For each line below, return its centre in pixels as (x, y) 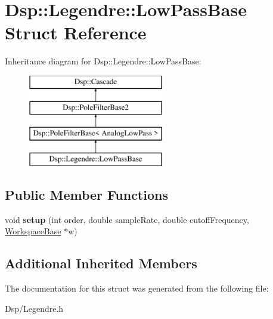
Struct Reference (76, 32)
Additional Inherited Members (101, 263)
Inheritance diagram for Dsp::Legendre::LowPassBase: (103, 61)
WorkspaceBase (33, 231)
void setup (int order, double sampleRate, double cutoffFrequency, (127, 219)
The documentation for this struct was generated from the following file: (137, 288)
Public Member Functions (86, 195)
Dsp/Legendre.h (34, 308)
